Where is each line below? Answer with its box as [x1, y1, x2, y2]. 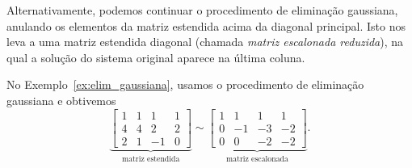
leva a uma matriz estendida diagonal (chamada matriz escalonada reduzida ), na [6, 33, 404, 50]
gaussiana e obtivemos [6, 91, 116, 108]
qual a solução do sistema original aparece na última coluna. [6, 48, 305, 65]
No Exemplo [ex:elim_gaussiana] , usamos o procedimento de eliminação [6, 76, 364, 93]
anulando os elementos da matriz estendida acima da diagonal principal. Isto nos [6, 17, 406, 34]
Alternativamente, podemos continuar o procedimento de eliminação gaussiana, [6, 2, 398, 18]
